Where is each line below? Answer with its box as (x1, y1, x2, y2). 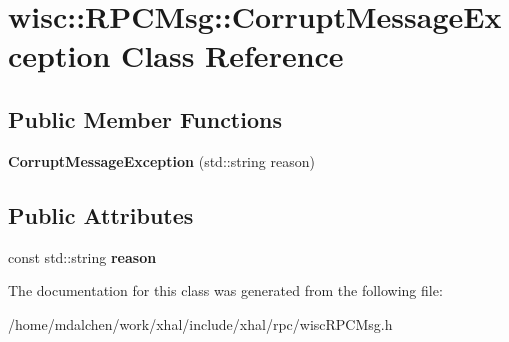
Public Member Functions (8, 103, 282, 134)
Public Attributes (8, 199, 194, 230)
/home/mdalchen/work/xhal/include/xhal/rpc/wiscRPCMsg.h (8, 313, 393, 334)
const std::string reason (8, 246, 157, 267)
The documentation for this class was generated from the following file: (8, 280, 443, 301)
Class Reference (121, 35, 344, 76)
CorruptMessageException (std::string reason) (8, 150, 315, 171)
